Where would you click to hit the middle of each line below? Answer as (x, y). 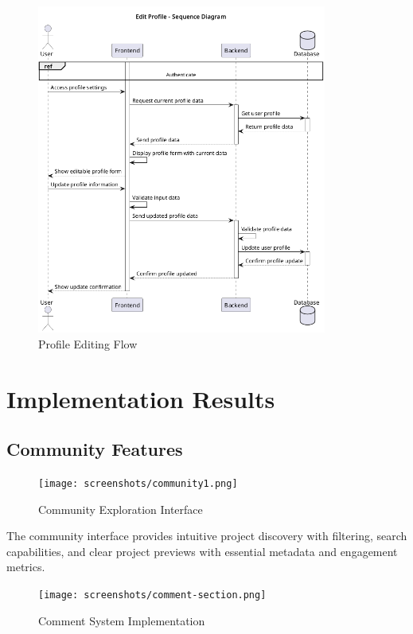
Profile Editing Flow (88, 343)
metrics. (26, 567)
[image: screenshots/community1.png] (138, 484)
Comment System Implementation (122, 620)
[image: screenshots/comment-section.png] (152, 595)
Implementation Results (141, 398)
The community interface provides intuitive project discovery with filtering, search (207, 536)
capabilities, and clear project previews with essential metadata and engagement (202, 551)
